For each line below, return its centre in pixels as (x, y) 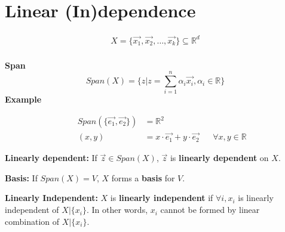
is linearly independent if (162, 198)
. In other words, (117, 210)
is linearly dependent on (219, 158)
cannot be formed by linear (210, 210)
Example (23, 99)
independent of (32, 210)
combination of (32, 221)
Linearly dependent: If (51, 158)
